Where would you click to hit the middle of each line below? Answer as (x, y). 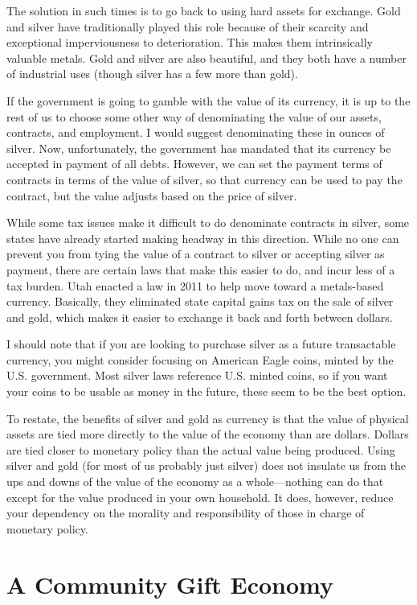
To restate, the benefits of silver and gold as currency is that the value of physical (208, 418)
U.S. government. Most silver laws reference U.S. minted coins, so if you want (197, 375)
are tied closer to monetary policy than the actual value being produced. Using (201, 449)
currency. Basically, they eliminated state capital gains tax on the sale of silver (200, 301)
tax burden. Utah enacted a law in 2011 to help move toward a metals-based (195, 285)
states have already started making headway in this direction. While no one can (203, 238)
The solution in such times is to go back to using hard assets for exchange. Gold (204, 10)
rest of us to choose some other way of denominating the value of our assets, (194, 116)
